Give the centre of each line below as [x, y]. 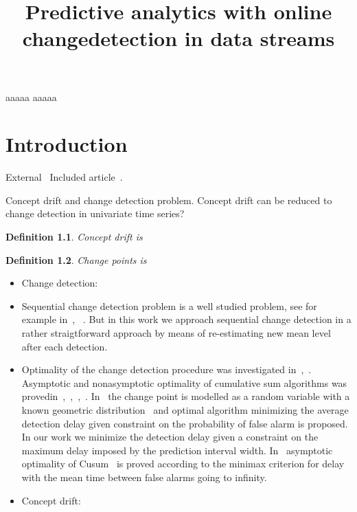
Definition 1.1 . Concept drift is [74, 237]
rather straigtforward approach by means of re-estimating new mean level [176, 333]
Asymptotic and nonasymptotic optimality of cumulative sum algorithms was [184, 382]
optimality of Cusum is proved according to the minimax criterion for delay [183, 464]
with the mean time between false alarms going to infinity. [144, 477]
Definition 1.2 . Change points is [76, 259]
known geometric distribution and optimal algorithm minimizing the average [185, 410]
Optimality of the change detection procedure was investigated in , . [166, 369]
